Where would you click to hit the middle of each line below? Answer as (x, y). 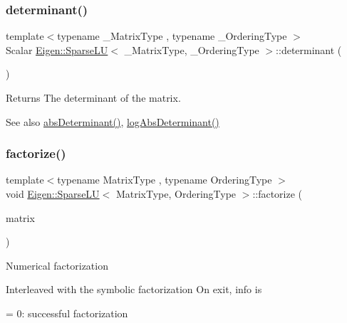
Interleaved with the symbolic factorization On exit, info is (134, 289)
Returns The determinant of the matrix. (93, 97)
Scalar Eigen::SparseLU (57, 49)
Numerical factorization (57, 265)
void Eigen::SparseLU (53, 194)
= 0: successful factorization (67, 313)
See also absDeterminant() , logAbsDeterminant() (113, 121)
